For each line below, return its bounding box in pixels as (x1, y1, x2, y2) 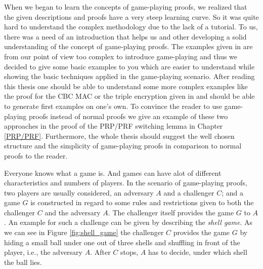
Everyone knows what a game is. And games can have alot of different (4, 167, 222, 178)
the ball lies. (4, 256, 42, 267)
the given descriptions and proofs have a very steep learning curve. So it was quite (4, 11, 259, 22)
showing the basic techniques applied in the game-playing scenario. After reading (4, 71, 255, 82)
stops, (120, 247, 139, 257)
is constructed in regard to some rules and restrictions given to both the (30, 197, 254, 208)
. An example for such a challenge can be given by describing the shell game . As (4, 217, 252, 227)
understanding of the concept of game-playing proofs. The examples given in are (4, 41, 253, 52)
